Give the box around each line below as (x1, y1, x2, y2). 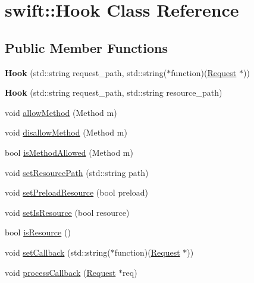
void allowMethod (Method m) (5, 106, 117, 118)
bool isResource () (5, 226, 71, 238)
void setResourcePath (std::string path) (5, 166, 149, 178)
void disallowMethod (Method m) (5, 126, 127, 139)
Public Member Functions (5, 38, 168, 56)
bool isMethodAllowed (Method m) (5, 146, 133, 158)
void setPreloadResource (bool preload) (5, 186, 149, 199)
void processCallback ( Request (5, 266, 116, 278)
